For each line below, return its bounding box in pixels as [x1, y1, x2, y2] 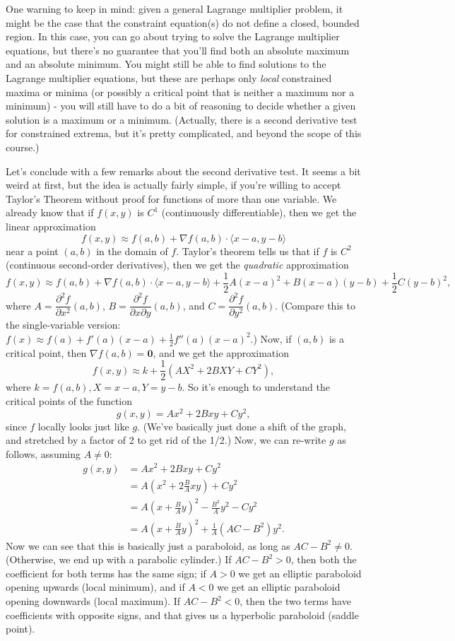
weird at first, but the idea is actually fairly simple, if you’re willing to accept [6, 177, 341, 192]
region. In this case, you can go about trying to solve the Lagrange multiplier [6, 29, 340, 44]
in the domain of [96, 243, 168, 258]
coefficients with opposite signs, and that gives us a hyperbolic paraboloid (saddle [6, 607, 359, 622]
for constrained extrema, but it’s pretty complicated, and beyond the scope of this [6, 126, 362, 141]
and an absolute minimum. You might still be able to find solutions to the [6, 57, 326, 71]
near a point [6, 243, 59, 258]
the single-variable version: [6, 317, 121, 332]
